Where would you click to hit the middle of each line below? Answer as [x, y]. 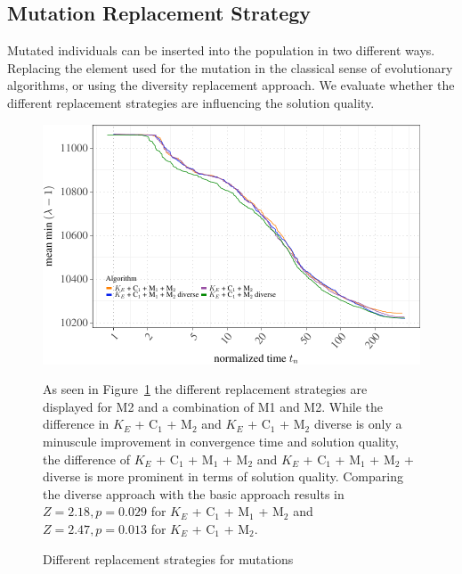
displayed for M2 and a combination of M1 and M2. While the [213, 406]
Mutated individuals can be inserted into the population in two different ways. [221, 50]
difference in [76, 424]
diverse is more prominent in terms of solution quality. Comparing [223, 476]
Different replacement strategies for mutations [168, 558]
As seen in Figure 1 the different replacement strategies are [205, 389]
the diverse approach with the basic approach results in [194, 493]
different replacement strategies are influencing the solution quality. [191, 102]
